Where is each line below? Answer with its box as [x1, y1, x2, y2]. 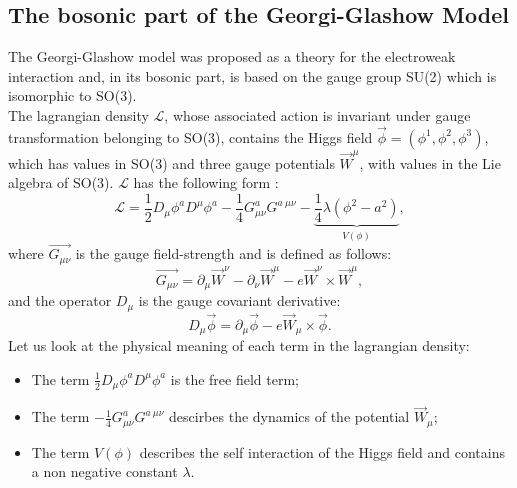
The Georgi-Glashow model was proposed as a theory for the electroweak [8, 46, 456, 67]
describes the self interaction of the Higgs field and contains [139, 441, 505, 462]
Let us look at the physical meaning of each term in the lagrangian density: [8, 335, 470, 356]
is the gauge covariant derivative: [138, 290, 341, 311]
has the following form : [133, 172, 279, 193]
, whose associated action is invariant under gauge [164, 104, 471, 125]
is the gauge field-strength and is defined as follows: [75, 243, 392, 264]
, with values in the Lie [359, 152, 501, 173]
